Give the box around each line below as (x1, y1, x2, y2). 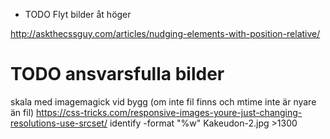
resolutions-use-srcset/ (10, 117, 108, 129)
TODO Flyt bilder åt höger (24, 9, 132, 20)
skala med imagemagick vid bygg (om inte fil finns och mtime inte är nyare (10, 95, 317, 108)
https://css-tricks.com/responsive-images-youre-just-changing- (36, 106, 303, 118)
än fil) (10, 106, 35, 118)
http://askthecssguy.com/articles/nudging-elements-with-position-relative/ (10, 28, 321, 39)
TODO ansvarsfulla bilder (10, 63, 225, 86)
